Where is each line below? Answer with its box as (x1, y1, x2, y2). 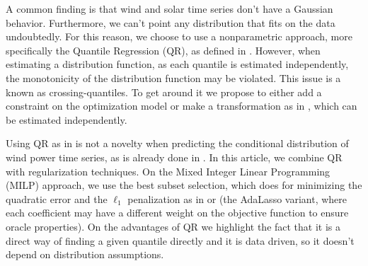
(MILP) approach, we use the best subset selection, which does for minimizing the (6, 178, 362, 192)
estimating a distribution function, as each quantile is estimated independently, (6, 57, 349, 71)
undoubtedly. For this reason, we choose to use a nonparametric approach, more (6, 29, 352, 44)
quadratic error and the (6, 191, 108, 206)
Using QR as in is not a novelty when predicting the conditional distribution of (6, 136, 349, 151)
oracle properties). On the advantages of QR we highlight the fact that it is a (6, 219, 341, 233)
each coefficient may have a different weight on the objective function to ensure (6, 205, 349, 220)
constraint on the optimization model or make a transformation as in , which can (6, 98, 357, 113)
